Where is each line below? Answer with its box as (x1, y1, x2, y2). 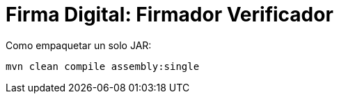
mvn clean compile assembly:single (6, 60, 200, 72)
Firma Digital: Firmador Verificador (6, 3, 333, 26)
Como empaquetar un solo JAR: (6, 39, 152, 51)
